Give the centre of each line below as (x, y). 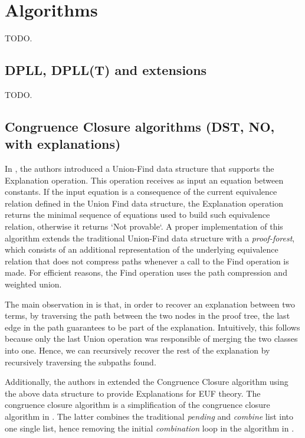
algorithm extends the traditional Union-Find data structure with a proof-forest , (150, 238)
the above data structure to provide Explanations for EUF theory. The (133, 393)
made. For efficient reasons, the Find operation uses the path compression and (146, 272)
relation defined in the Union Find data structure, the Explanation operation (144, 203)
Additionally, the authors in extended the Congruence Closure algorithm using (147, 382)
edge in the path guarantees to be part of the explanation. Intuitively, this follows (152, 327)
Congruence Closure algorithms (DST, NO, (140, 126)
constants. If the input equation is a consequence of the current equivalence (141, 192)
